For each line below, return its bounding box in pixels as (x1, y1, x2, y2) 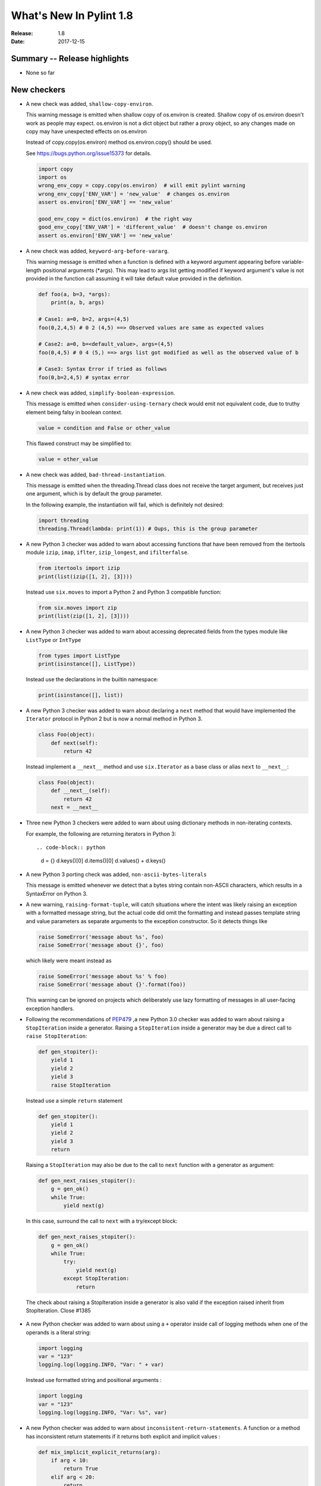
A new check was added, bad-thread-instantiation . (26, 471, 166, 478)
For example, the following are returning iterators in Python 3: (26, 830, 177, 838)
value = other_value (38, 455, 98, 462)
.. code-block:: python (36, 844, 106, 851)
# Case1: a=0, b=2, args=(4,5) (38, 316, 130, 323)
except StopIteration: (63, 1275, 130, 1282)
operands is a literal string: (26, 1328, 92, 1336)
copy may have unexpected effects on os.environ (26, 128, 147, 135)
